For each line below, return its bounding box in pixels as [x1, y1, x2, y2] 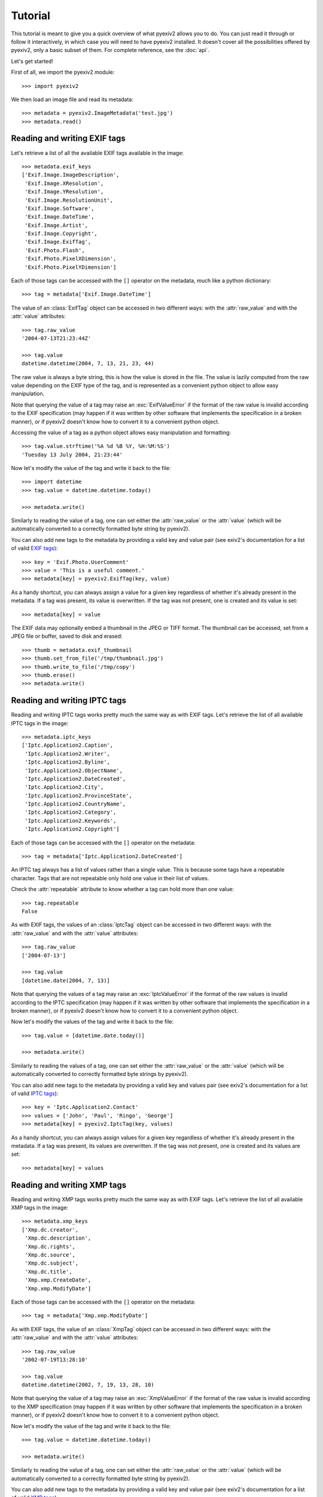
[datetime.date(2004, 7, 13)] [22, 977, 111, 984]
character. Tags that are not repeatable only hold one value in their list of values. [11, 874, 209, 881]
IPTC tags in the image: [11, 719, 69, 727]
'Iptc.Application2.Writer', [25, 750, 111, 757]
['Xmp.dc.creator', [22, 1226, 79, 1233]
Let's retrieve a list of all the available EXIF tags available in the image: [11, 149, 184, 156]
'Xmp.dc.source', [25, 1251, 76, 1259]
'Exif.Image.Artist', [25, 222, 89, 229]
